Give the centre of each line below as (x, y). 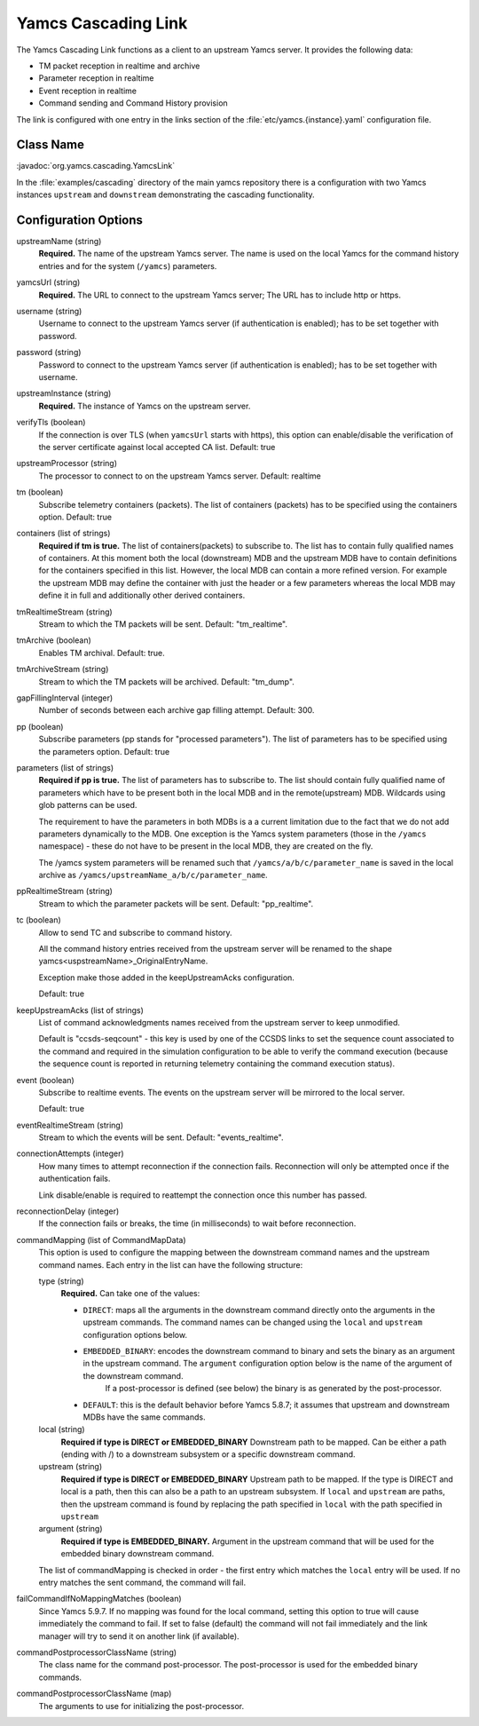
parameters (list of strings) (65, 767)
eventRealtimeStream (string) (70, 1125)
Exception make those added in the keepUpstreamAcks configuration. (166, 978)
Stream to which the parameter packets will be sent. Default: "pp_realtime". (176, 903)
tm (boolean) (40, 492)
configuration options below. (135, 1334)
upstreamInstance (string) (64, 393)
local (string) (62, 1429)
